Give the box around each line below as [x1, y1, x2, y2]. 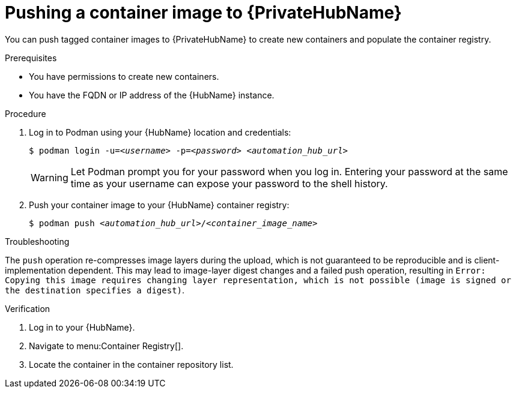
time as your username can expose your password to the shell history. [70, 177, 388, 190]
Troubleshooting [5, 236, 70, 247]
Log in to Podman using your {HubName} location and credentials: [29, 127, 291, 137]
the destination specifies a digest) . [5, 284, 185, 295]
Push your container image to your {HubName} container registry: [29, 199, 290, 210]
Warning [31, 171, 68, 184]
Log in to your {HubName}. [29, 322, 135, 332]
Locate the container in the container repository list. [29, 359, 234, 370]
